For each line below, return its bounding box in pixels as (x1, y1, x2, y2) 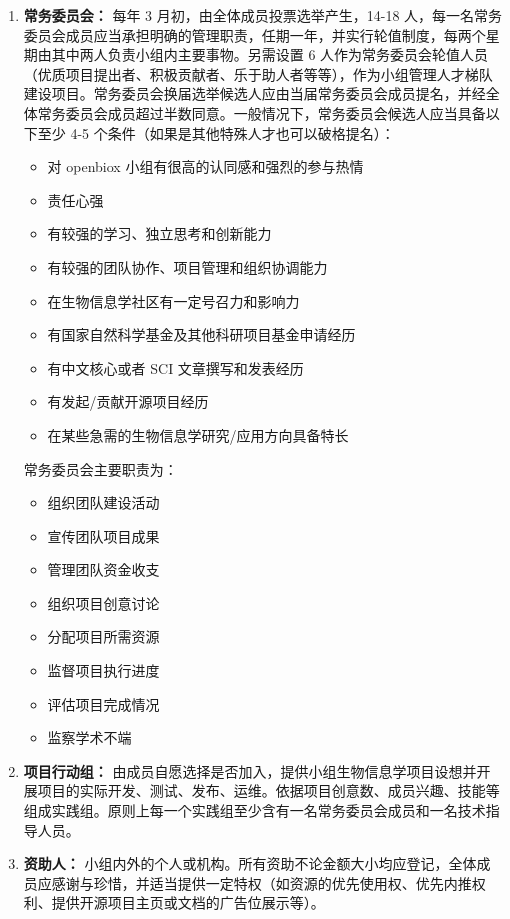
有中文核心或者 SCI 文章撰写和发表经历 (47, 357, 304, 378)
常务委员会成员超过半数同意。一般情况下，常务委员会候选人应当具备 (37, 102, 486, 123)
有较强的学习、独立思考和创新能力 (47, 223, 272, 244)
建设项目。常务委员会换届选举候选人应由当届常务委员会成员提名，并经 (23, 83, 486, 104)
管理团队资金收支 (47, 559, 160, 580)
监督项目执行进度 (47, 660, 160, 681)
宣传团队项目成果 (47, 525, 160, 546)
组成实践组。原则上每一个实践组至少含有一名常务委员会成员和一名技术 (23, 800, 486, 821)
